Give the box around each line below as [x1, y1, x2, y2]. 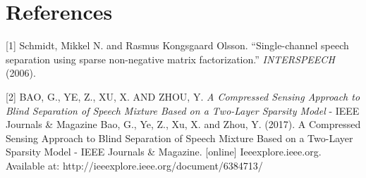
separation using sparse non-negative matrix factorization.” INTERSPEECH [6, 51, 335, 66]
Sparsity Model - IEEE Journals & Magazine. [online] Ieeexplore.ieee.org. [6, 144, 322, 159]
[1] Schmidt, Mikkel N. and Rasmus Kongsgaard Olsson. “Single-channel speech [6, 38, 349, 53]
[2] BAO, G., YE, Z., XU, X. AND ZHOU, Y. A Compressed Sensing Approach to [6, 89, 360, 103]
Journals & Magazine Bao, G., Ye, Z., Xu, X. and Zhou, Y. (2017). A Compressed [6, 117, 361, 132]
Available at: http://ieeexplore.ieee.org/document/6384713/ [6, 158, 263, 172]
